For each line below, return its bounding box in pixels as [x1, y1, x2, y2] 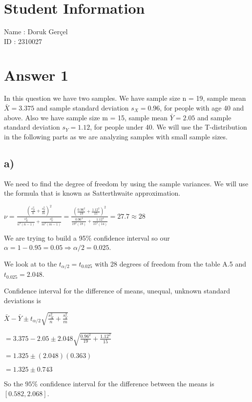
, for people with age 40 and [160, 103, 244, 113]
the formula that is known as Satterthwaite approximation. [4, 188, 181, 198]
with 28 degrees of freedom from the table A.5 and [95, 258, 246, 268]
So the [4, 379, 23, 389]
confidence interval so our [94, 232, 170, 243]
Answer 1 [4, 65, 69, 85]
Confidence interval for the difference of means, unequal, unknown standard [4, 285, 231, 295]
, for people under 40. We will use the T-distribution [90, 122, 247, 132]
